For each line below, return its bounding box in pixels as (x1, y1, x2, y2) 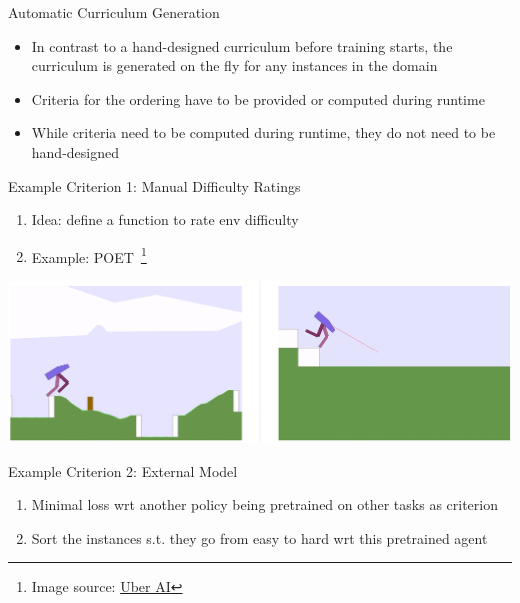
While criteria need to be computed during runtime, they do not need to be (31, 122, 496, 143)
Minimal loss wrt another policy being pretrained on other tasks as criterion (31, 494, 498, 515)
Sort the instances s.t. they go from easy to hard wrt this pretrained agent (31, 527, 488, 548)
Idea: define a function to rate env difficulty (31, 209, 299, 230)
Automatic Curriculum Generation (8, 2, 220, 22)
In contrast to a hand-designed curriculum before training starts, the (31, 35, 453, 56)
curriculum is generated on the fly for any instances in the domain (31, 55, 438, 76)
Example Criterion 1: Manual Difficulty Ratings (8, 175, 301, 196)
